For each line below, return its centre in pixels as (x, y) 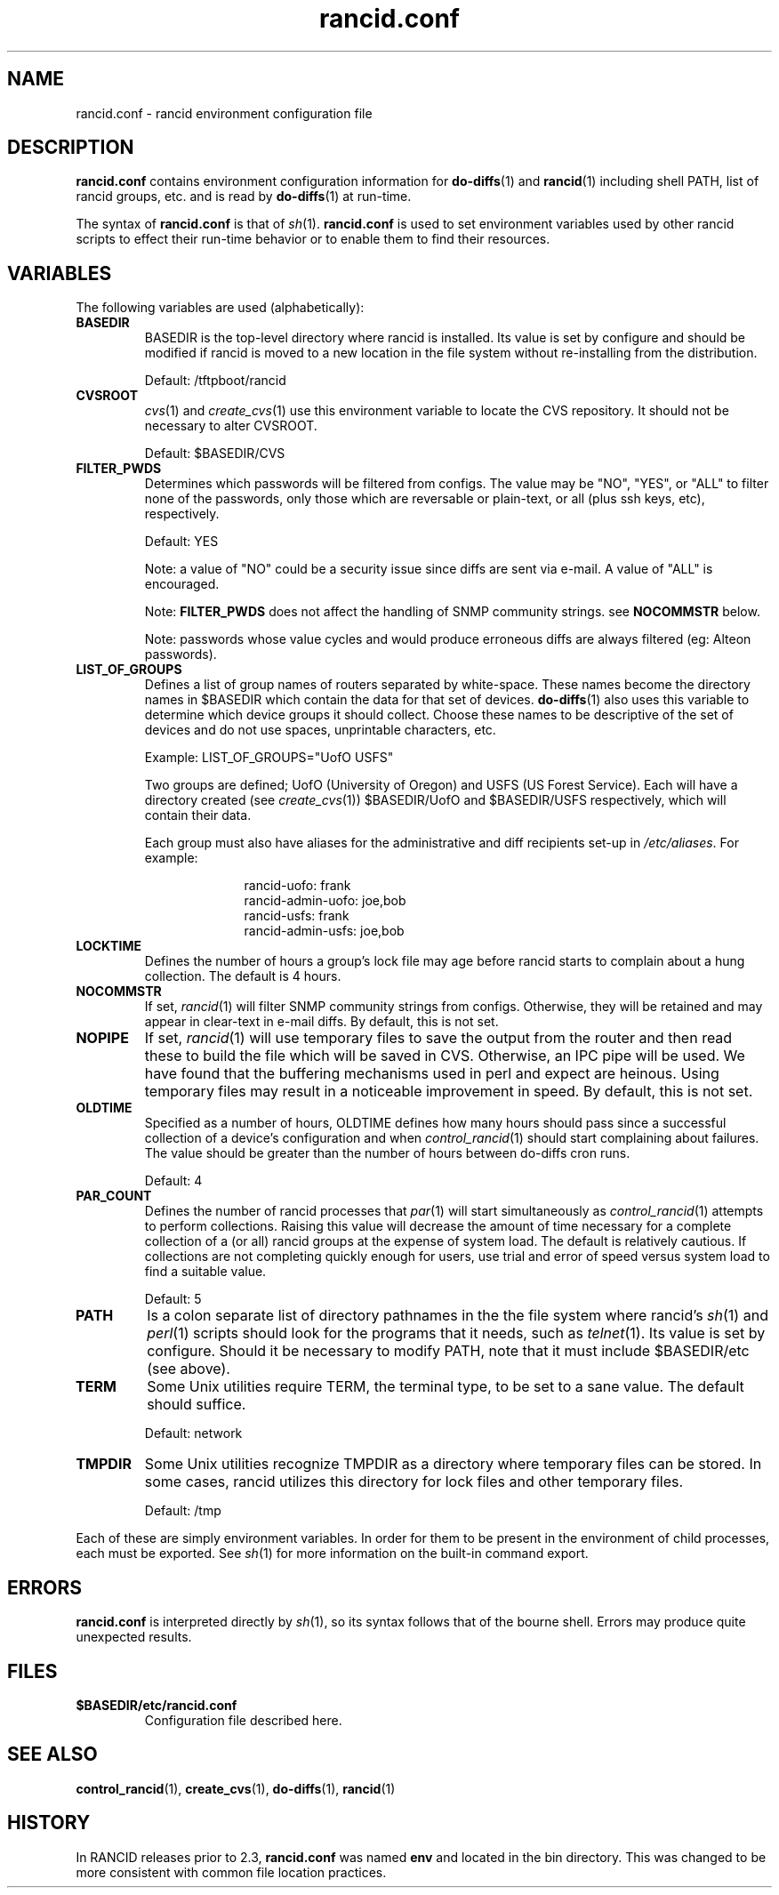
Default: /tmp (183, 1511)
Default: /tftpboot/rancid (215, 381)
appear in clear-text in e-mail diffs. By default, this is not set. (321, 1022)
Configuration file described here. (243, 1720)
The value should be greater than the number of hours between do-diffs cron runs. (387, 1153)
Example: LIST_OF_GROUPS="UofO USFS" (269, 758)
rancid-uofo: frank (297, 886)
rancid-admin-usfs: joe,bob (324, 931)
